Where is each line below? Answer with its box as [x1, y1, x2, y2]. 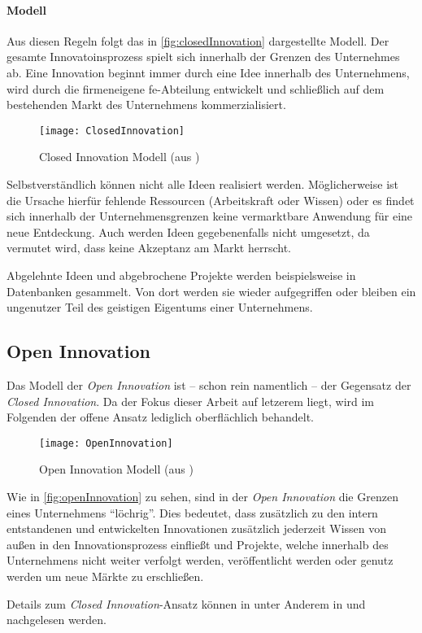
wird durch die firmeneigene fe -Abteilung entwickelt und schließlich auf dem [7, 80, 385, 97]
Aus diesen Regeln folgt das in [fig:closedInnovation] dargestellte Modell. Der [7, 32, 389, 49]
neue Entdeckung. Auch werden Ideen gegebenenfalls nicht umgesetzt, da [7, 223, 370, 240]
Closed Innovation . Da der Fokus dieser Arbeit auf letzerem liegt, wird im [7, 392, 375, 409]
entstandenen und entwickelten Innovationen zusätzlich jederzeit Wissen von [7, 520, 386, 537]
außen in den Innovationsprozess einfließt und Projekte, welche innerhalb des [7, 535, 389, 552]
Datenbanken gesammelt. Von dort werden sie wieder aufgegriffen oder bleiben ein [7, 282, 416, 299]
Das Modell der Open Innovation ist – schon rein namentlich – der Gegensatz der [7, 376, 411, 393]
